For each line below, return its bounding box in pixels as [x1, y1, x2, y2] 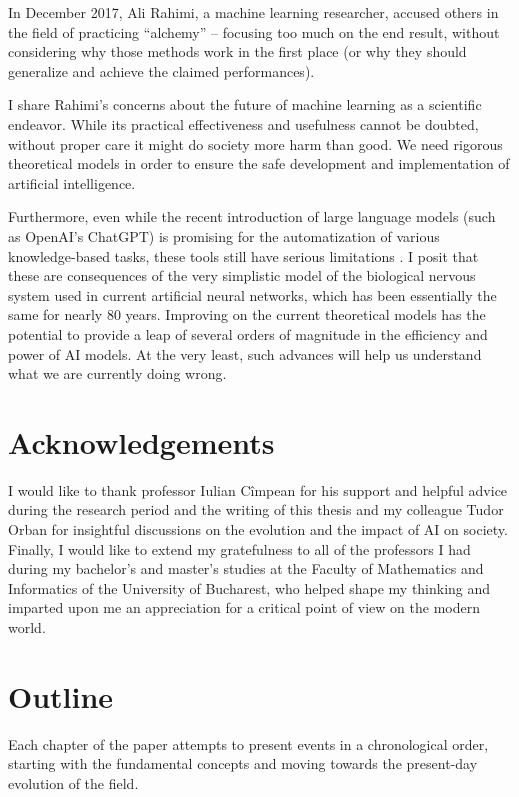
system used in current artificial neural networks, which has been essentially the [8, 284, 497, 305]
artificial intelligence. [8, 172, 136, 193]
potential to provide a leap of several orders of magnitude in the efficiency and [8, 323, 488, 344]
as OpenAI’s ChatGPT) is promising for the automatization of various [8, 225, 440, 246]
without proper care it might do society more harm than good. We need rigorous [8, 133, 503, 154]
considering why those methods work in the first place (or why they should [8, 41, 467, 62]
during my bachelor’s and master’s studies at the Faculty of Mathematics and [8, 558, 484, 579]
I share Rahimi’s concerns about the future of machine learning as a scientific [8, 94, 482, 115]
